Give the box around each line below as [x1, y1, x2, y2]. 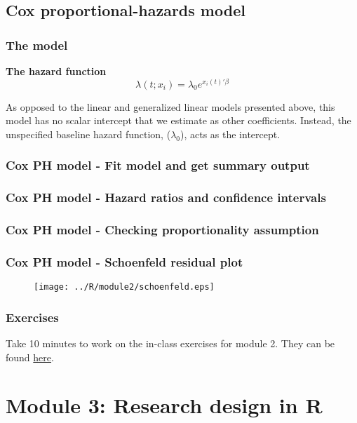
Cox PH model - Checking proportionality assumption [6, 221, 319, 239]
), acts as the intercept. [180, 126, 281, 141]
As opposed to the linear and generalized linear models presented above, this [6, 99, 335, 114]
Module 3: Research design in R [6, 391, 323, 419]
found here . [6, 349, 54, 364]
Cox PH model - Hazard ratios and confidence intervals [6, 189, 326, 206]
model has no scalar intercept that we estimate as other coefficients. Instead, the [6, 113, 351, 128]
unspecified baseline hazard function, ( [6, 126, 171, 141]
